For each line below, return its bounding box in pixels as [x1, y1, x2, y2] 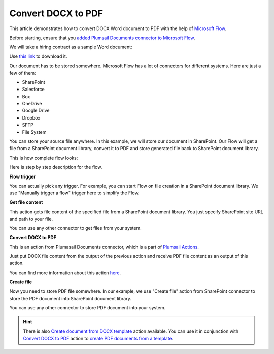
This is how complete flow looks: [9, 155, 78, 161]
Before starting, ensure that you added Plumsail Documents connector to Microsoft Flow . [9, 35, 195, 41]
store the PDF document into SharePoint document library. [9, 296, 131, 302]
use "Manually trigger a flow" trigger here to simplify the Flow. [9, 190, 140, 196]
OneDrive [22, 101, 42, 107]
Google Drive [22, 107, 50, 114]
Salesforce [22, 86, 45, 93]
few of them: [9, 70, 36, 76]
